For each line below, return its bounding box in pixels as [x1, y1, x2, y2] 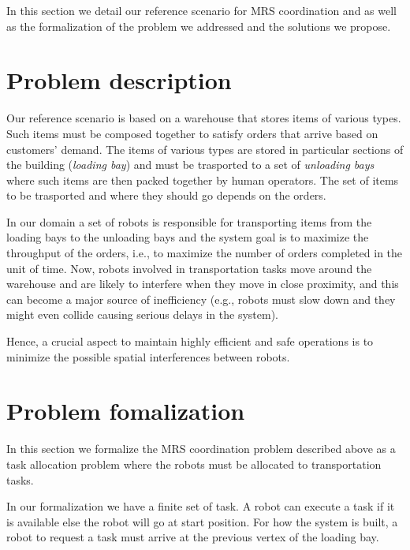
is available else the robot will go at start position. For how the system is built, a [6, 513, 398, 529]
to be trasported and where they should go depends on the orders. [6, 187, 326, 204]
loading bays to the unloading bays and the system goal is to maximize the [6, 229, 369, 245]
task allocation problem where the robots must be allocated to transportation [6, 455, 382, 472]
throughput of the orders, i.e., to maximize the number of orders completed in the [6, 245, 403, 261]
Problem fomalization [6, 395, 245, 427]
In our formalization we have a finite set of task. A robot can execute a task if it [6, 498, 395, 514]
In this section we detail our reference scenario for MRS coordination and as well [6, 2, 397, 18]
